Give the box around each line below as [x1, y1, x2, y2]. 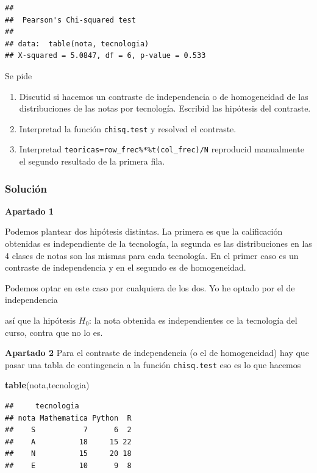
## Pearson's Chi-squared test [5, 15, 136, 24]
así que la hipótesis [5, 314, 76, 327]
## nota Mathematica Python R [5, 413, 132, 422]
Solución [5, 180, 47, 196]
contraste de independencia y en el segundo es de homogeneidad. [5, 261, 246, 274]
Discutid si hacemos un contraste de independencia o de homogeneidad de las [19, 90, 308, 102]
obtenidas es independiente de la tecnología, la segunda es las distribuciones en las [5, 237, 312, 250]
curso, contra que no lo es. [5, 325, 103, 338]
